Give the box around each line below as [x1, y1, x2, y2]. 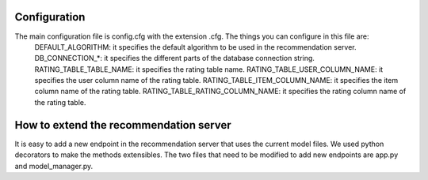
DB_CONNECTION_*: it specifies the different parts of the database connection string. [34, 54, 315, 63]
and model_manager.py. [14, 161, 94, 171]
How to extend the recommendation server [14, 118, 231, 132]
